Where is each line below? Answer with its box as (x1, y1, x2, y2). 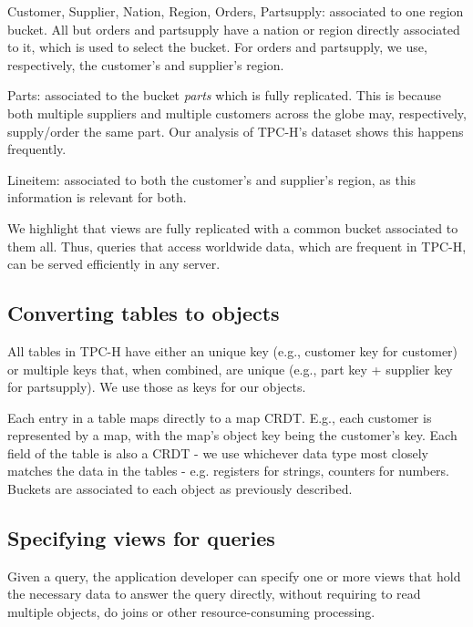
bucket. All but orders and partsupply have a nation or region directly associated (7, 19, 460, 38)
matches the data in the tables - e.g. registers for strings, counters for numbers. (7, 461, 450, 480)
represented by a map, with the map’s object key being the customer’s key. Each (7, 426, 458, 445)
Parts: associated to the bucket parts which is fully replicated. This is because (7, 86, 441, 105)
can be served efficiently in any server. (7, 254, 221, 273)
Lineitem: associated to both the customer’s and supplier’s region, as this (7, 170, 416, 189)
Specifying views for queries (7, 524, 275, 552)
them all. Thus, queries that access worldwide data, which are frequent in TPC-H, (7, 236, 467, 255)
